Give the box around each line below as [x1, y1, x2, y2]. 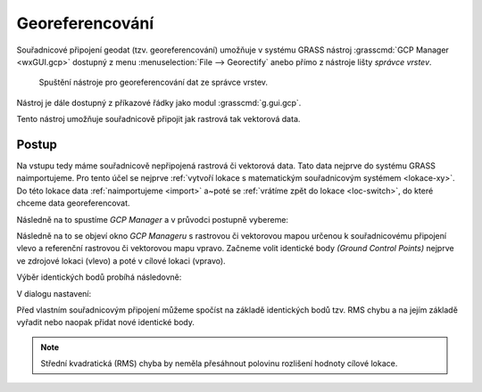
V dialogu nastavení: [16, 288, 92, 298]
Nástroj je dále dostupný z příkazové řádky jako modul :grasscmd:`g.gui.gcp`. [16, 97, 302, 108]
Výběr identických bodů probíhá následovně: [16, 272, 182, 282]
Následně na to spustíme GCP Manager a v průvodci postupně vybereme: [16, 214, 289, 225]
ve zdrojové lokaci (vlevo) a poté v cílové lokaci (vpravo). [16, 255, 227, 266]
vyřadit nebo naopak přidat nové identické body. [16, 317, 195, 328]
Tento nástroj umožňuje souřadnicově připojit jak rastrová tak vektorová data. [16, 114, 301, 125]
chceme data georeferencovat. [16, 198, 130, 208]
